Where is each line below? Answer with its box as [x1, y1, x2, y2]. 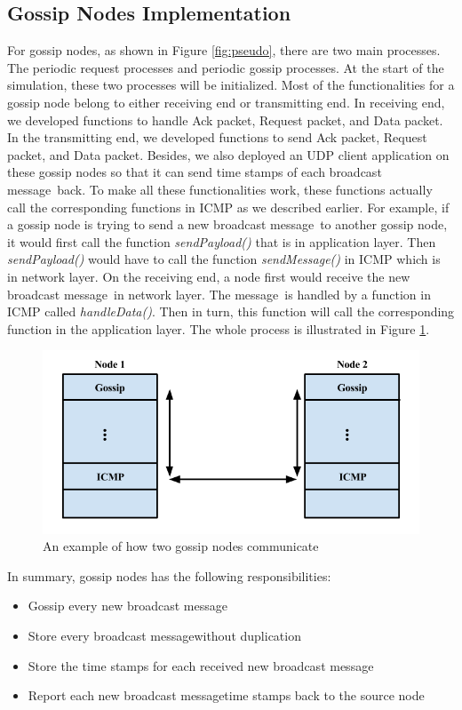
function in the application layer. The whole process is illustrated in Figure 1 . [7, 319, 430, 338]
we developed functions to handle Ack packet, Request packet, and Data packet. [7, 110, 443, 129]
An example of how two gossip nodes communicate [43, 537, 319, 555]
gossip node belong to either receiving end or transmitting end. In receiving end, [7, 92, 445, 111]
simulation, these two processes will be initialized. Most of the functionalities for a [7, 76, 455, 94]
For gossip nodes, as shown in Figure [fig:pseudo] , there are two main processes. [7, 41, 441, 60]
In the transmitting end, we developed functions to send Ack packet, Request [7, 128, 427, 147]
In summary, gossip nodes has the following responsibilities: [7, 566, 331, 585]
